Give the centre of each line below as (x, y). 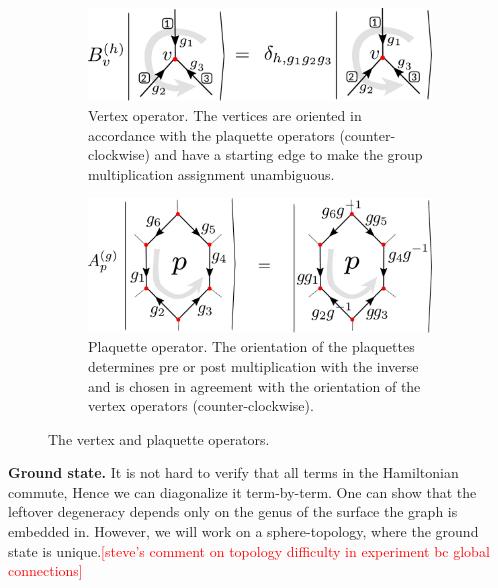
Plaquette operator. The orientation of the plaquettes (251, 346)
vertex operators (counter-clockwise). (201, 405)
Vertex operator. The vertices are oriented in (225, 114)
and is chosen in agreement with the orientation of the (254, 385)
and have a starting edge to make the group (288, 154)
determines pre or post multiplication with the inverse (253, 365)
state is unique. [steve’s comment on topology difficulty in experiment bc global (249, 550)
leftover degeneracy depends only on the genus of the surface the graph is (233, 511)
